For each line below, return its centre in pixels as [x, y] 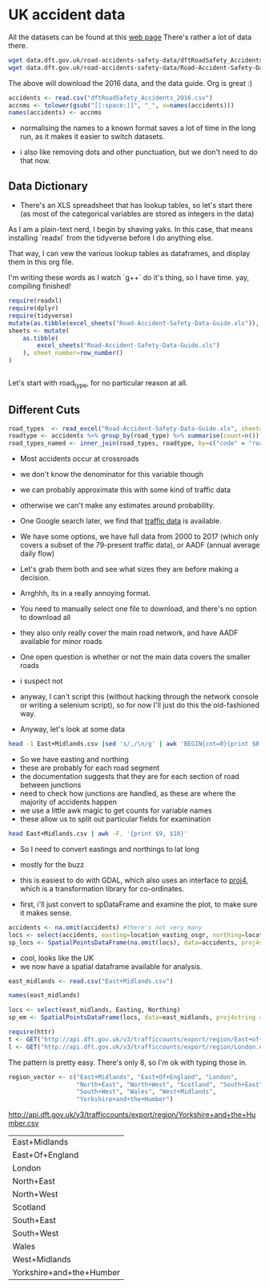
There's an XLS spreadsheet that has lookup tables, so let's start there [136, 206]
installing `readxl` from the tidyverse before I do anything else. [111, 238]
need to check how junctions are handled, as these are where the [128, 793]
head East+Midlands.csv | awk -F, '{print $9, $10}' [98, 834]
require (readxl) [35, 301]
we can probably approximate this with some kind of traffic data [125, 490]
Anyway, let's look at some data [72, 729]
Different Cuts [44, 410]
